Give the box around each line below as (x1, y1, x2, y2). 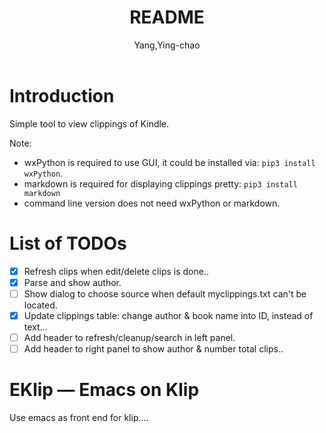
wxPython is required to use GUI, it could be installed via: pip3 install (23, 156, 316, 168)
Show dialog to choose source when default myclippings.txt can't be (23, 287, 307, 300)
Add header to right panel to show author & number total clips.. (23, 342, 284, 355)
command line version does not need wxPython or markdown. (23, 197, 281, 209)
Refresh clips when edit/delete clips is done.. (23, 265, 209, 277)
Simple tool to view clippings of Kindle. (9, 117, 170, 130)
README (129, 6, 205, 29)
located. (23, 299, 58, 311)
